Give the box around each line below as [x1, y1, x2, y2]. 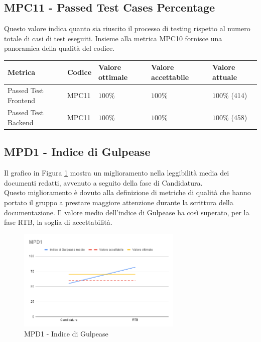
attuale [212, 72, 237, 82]
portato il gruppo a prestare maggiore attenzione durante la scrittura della [4, 197, 233, 208]
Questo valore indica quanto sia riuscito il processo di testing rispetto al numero [4, 23, 250, 34]
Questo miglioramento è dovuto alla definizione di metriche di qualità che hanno [4, 187, 251, 198]
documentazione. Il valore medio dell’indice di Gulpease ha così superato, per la [4, 207, 249, 217]
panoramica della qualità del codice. [4, 43, 115, 53]
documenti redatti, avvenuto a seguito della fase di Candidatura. [4, 177, 203, 188]
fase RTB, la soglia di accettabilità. [4, 217, 112, 227]
